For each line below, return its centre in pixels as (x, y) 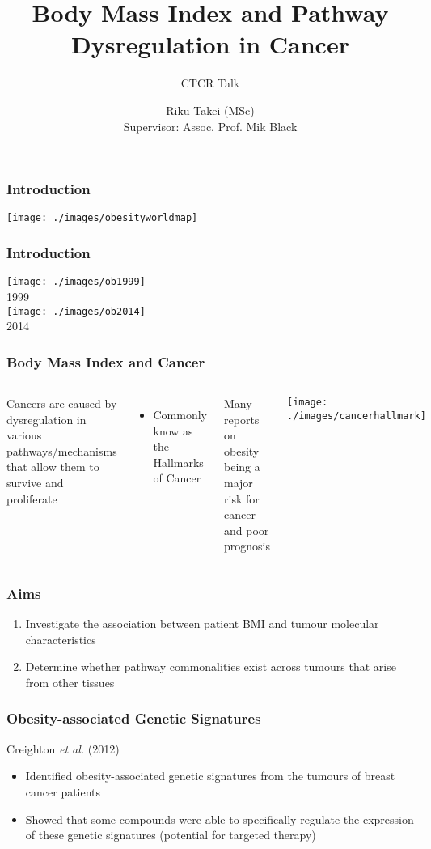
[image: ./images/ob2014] (76, 311)
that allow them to (53, 467)
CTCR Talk (210, 83)
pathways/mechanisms (62, 450)
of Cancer (177, 478)
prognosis (247, 546)
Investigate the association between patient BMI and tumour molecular (202, 624)
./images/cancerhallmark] (356, 416)
